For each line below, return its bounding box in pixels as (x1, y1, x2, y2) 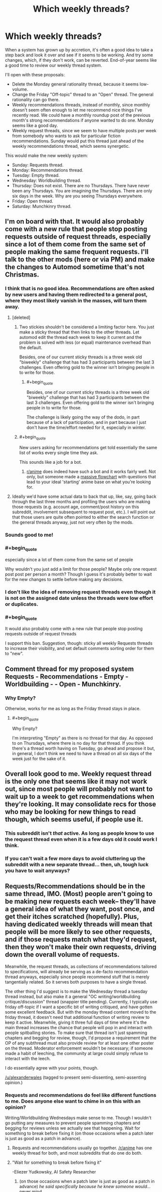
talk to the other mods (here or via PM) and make (5, 255, 155, 263)
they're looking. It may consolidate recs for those (5, 800, 156, 808)
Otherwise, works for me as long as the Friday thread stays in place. (5, 705, 141, 711)
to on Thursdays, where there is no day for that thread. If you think (12, 740, 145, 746)
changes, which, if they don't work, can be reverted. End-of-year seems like (5, 57, 157, 63)
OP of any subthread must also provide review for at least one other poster (5, 1040, 154, 1046)
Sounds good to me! (5, 531, 53, 538)
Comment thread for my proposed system (5, 665, 134, 673)
